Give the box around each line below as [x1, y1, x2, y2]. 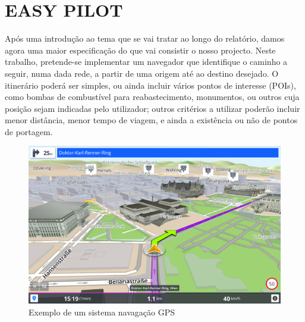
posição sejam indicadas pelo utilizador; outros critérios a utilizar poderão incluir [5, 102, 300, 114]
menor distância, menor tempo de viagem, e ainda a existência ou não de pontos [5, 114, 298, 126]
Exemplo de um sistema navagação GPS [29, 306, 175, 318]
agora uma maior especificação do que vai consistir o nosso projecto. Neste [5, 43, 276, 56]
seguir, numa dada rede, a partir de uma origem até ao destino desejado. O [5, 67, 279, 79]
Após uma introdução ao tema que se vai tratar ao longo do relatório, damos [5, 32, 285, 45]
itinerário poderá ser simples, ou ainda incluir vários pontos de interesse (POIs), [5, 79, 296, 91]
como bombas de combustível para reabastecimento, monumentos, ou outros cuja [5, 90, 300, 103]
